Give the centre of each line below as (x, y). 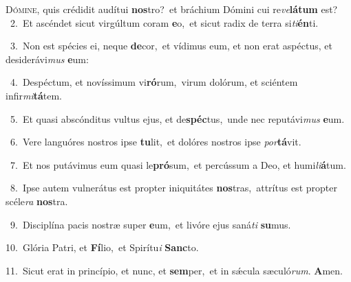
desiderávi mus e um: (47, 59)
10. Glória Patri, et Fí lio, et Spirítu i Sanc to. (102, 247)
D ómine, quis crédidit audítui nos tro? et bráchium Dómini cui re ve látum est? (172, 9)
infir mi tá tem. (34, 95)
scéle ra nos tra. (37, 201)
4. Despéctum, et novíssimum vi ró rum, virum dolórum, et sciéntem (154, 82)
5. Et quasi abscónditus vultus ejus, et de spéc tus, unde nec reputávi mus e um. (177, 118)
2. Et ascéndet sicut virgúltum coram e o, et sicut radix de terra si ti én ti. (164, 22)
